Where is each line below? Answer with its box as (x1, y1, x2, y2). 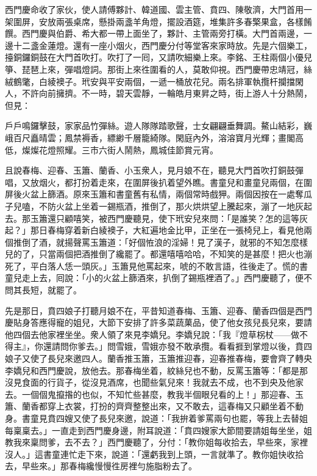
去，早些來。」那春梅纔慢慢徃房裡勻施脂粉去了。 (5, 460, 197, 472)
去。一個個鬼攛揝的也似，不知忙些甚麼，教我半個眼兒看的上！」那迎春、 (5, 387, 295, 400)
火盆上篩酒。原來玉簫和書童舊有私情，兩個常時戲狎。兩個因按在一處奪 (21, 188, 304, 200)
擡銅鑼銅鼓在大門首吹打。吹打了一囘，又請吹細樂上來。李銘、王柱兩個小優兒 (5, 51, 312, 64)
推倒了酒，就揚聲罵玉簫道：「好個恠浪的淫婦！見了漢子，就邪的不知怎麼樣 (13, 235, 308, 248)
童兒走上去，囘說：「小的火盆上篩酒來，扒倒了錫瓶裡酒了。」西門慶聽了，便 (5, 271, 304, 284)
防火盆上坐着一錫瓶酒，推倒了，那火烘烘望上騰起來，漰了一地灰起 (47, 199, 312, 212)
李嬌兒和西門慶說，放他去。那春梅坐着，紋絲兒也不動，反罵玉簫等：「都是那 (5, 364, 308, 376)
